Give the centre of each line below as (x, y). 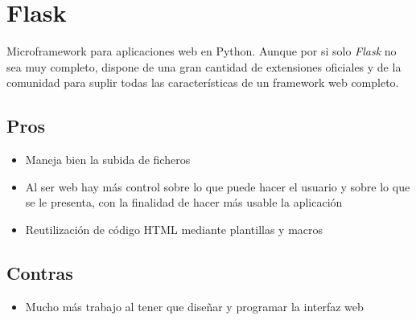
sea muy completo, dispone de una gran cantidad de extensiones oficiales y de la (204, 66)
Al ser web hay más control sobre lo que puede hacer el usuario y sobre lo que (218, 186)
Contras (40, 272)
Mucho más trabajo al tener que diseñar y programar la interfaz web (194, 306)
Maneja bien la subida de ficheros (108, 160)
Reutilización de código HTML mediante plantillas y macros (174, 229)
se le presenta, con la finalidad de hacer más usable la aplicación (184, 202)
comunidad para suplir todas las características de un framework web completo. (203, 82)
